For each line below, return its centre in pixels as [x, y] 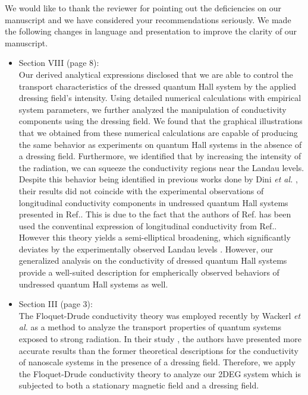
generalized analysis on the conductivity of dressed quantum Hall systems [153, 260]
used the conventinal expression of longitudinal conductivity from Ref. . [148, 225]
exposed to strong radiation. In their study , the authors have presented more [160, 339]
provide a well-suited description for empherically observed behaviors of [149, 272]
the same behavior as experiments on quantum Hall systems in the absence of [160, 144]
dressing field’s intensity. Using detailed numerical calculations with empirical [160, 98]
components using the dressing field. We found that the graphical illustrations [161, 121]
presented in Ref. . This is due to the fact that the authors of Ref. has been [155, 214]
